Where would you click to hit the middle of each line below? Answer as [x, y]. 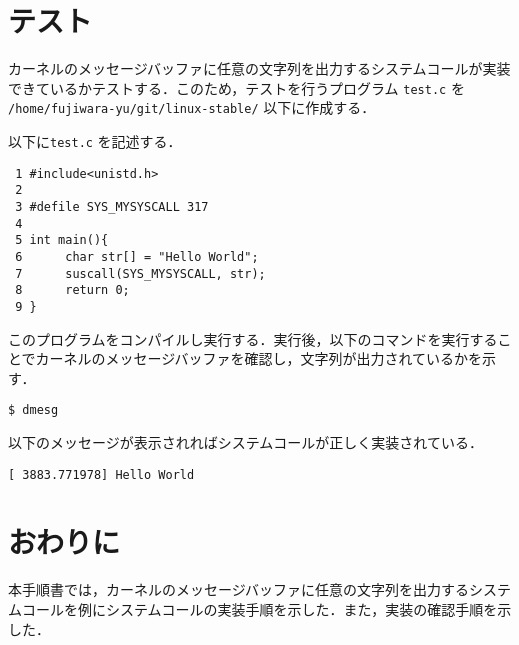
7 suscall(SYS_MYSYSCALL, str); [140, 273]
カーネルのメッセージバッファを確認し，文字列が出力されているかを [259, 358]
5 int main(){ [62, 240]
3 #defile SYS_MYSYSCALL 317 [112, 207]
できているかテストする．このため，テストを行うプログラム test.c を [236, 87]
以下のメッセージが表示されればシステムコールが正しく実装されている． [245, 442]
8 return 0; [72, 290]
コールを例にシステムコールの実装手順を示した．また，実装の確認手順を [259, 609]
